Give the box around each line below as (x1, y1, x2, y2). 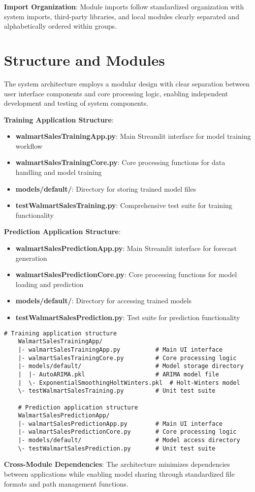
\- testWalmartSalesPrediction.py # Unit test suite (18, 445, 216, 452)
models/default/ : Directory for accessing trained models (15, 295, 191, 306)
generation (15, 252, 47, 263)
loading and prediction (15, 279, 84, 289)
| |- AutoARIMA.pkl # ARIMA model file (18, 370, 219, 378)
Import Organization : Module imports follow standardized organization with (4, 1, 244, 11)
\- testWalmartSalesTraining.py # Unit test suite (18, 387, 216, 395)
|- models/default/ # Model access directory (18, 437, 240, 444)
